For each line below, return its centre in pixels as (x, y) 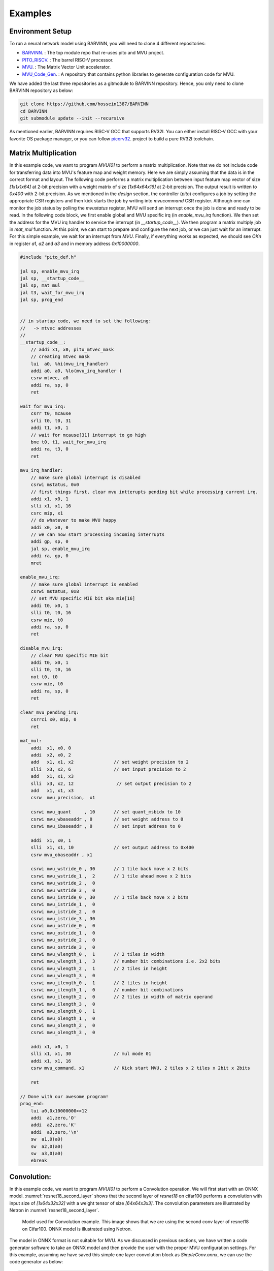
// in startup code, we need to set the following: (86, 321)
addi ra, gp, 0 (49, 556)
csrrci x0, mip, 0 (54, 720)
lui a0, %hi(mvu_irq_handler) (70, 364)
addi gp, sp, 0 (49, 542)
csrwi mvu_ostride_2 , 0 (63, 940)
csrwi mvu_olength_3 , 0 (63, 1033)
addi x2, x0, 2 (51, 755)
